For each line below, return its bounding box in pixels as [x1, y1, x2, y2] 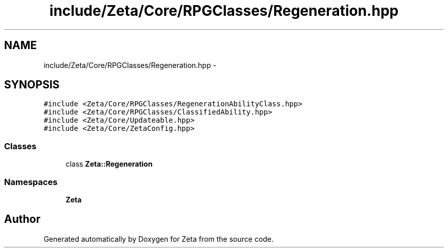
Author [4, 213, 40, 226]
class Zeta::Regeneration [65, 159, 153, 169]
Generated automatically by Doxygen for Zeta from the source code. [43, 234, 274, 243]
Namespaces [4, 176, 58, 187]
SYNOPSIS [4, 78, 60, 91]
